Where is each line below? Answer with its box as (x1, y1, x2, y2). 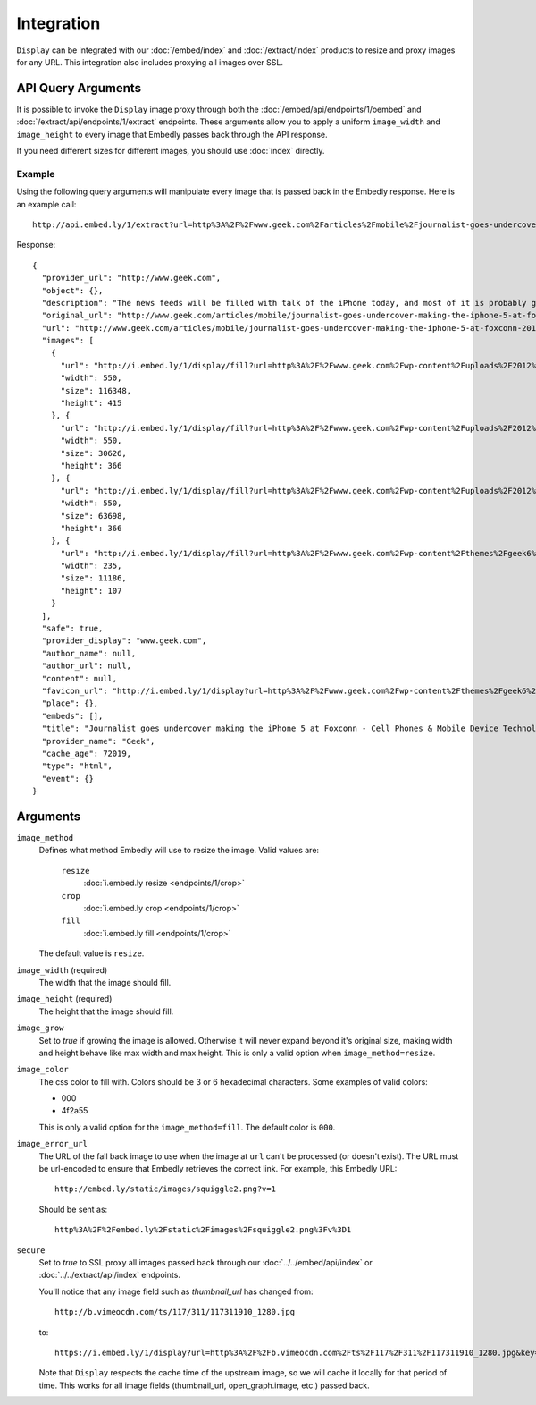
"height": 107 (60, 586, 122, 596)
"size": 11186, (60, 573, 127, 583)
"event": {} (41, 774, 94, 783)
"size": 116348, (60, 385, 132, 395)
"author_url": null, (41, 661, 132, 671)
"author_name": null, (41, 648, 137, 658)
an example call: (16, 199, 77, 209)
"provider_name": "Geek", (41, 736, 155, 746)
